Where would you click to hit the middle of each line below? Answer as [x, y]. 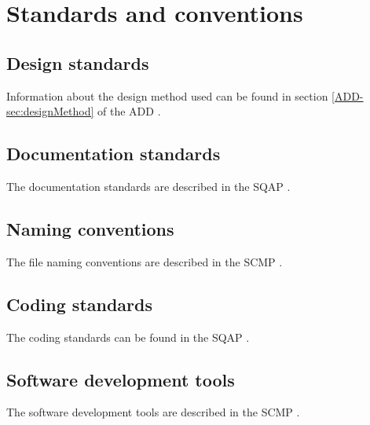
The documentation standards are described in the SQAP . [148, 186]
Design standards [78, 62]
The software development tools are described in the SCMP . [153, 412]
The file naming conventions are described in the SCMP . [145, 261]
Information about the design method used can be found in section [167, 95]
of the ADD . [129, 111]
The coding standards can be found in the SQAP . [128, 337]
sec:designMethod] [50, 111]
